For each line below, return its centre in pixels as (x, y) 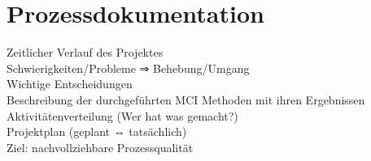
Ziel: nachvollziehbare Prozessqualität (100, 147)
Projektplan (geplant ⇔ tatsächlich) (97, 131)
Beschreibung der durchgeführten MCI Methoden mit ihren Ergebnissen (186, 99)
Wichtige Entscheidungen (70, 84)
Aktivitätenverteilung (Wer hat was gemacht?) (122, 115)
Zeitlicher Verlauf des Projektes (85, 52)
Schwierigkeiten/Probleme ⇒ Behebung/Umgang (128, 68)
